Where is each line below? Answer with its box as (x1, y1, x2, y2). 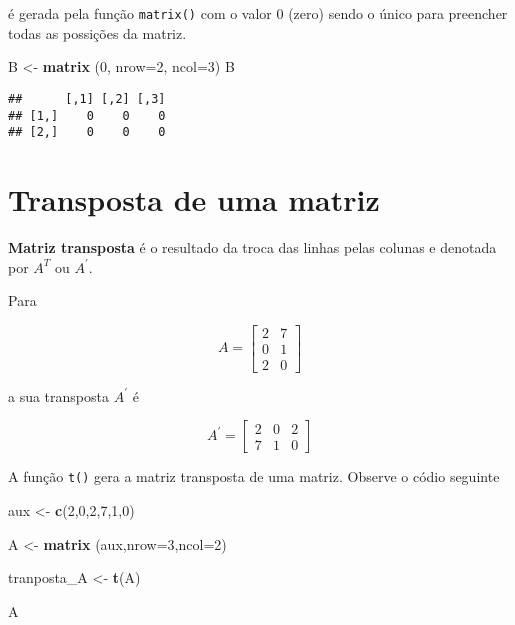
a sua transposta (8, 385, 109, 406)
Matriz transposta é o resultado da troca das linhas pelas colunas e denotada (8, 236, 497, 257)
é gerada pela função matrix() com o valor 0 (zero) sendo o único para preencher (8, 3, 508, 23)
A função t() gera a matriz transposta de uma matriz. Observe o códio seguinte (8, 466, 500, 487)
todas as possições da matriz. (8, 22, 187, 43)
